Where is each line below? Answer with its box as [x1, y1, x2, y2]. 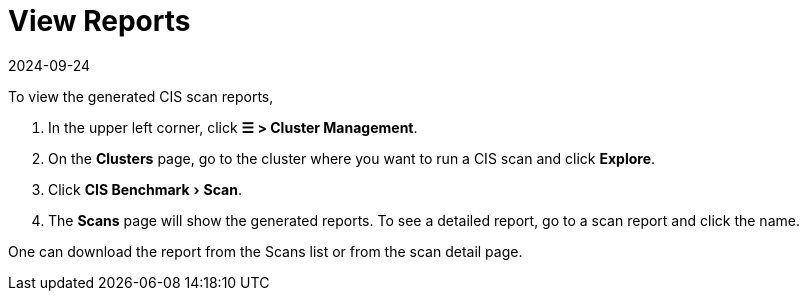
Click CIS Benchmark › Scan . [48, 180, 242, 198]
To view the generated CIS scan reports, [8, 87, 274, 105]
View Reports [8, 4, 191, 38]
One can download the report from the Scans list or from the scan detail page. [8, 242, 523, 260]
